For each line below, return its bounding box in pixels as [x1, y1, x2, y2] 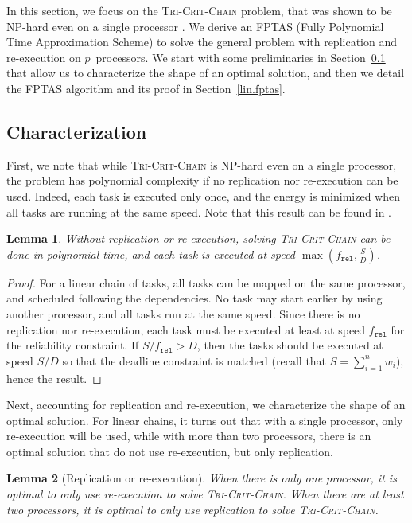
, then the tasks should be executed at [196, 337, 383, 353]
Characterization [6, 119, 147, 143]
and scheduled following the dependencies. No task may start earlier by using [6, 290, 383, 306]
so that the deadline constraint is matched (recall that [62, 352, 327, 369]
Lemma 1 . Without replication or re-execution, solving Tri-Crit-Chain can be [6, 230, 391, 247]
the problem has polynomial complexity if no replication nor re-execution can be [6, 172, 398, 189]
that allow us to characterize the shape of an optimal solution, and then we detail [6, 64, 405, 81]
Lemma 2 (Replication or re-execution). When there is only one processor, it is [6, 470, 397, 486]
